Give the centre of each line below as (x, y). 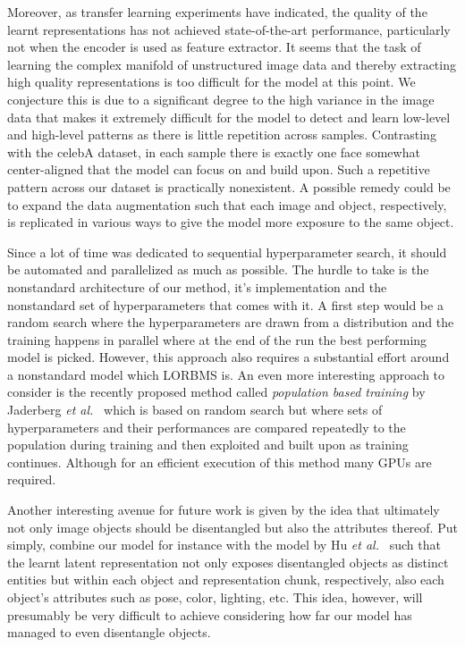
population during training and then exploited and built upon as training (208, 445)
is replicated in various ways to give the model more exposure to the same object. (231, 222)
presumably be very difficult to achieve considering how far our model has (210, 614)
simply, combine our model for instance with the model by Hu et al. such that (224, 545)
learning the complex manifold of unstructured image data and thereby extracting (232, 64)
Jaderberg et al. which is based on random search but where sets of (195, 410)
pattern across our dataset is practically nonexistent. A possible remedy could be (229, 186)
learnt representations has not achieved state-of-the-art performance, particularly (229, 29)
